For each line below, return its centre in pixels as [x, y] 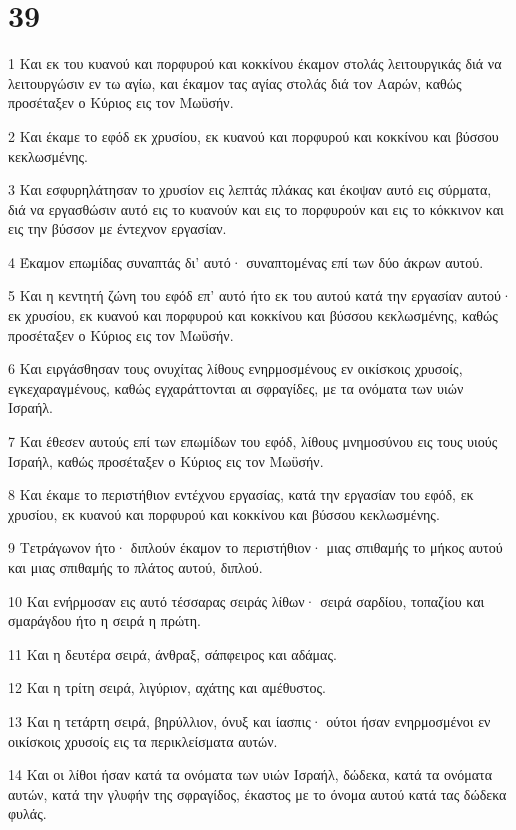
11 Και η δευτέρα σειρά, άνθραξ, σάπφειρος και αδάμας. [172, 653]
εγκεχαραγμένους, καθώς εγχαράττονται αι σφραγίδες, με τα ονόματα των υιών [236, 387]
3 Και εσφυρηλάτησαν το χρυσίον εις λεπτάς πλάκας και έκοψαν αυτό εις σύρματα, [250, 189]
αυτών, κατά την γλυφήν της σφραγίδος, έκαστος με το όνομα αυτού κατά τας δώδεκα [257, 793]
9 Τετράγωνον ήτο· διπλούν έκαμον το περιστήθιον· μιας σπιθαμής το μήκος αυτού [255, 547]
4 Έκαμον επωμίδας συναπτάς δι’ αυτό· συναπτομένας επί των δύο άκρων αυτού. [246, 261]
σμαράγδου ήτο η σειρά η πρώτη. [104, 620]
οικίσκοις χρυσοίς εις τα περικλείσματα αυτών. [143, 740]
